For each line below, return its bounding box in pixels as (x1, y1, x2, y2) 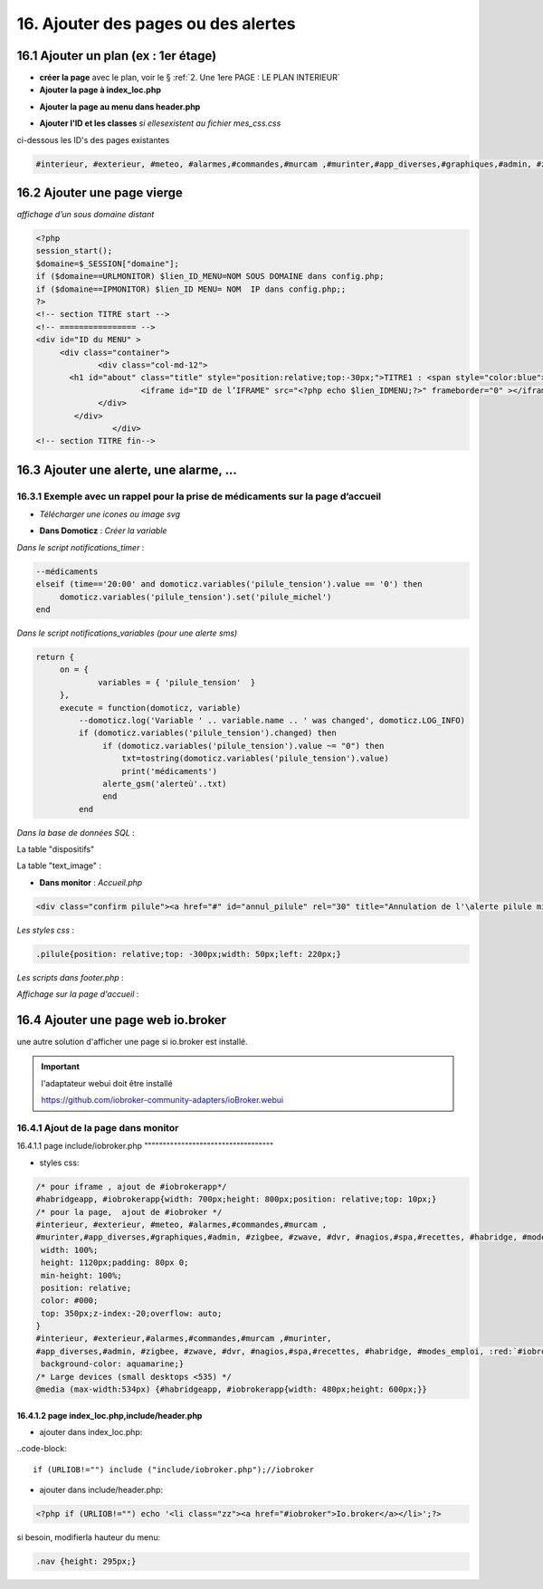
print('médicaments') (121, 766, 217, 776)
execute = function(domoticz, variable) (59, 703, 242, 713)
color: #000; (41, 1296, 99, 1306)
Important (41, 1061, 81, 1072)
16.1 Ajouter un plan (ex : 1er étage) (16, 48, 217, 63)
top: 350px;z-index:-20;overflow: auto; (41, 1308, 223, 1318)
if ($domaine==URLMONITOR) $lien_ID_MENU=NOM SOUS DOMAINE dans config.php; (35, 272, 385, 282)
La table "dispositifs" (16, 844, 95, 855)
